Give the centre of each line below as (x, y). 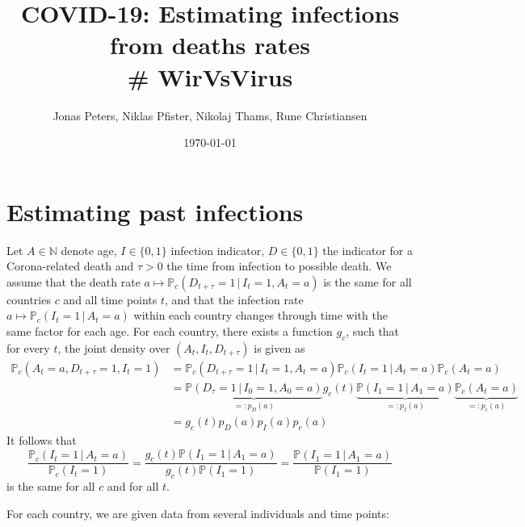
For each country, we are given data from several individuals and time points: (198, 513)
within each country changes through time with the (260, 315)
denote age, (89, 250)
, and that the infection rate (234, 299)
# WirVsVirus (210, 76)
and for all (133, 486)
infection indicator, (218, 250)
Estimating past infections (155, 211)
